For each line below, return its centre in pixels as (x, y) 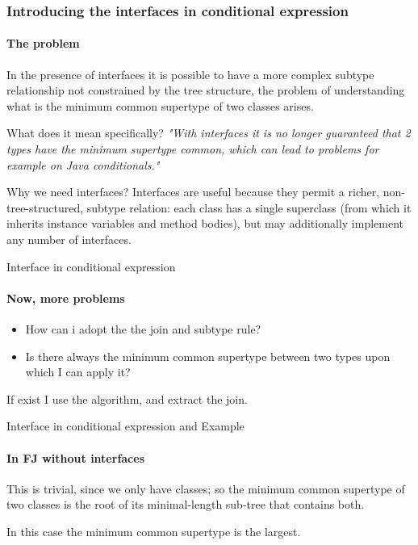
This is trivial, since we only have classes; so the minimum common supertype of (206, 488)
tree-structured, (45, 207)
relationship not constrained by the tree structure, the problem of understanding (206, 90)
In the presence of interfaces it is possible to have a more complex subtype (190, 74)
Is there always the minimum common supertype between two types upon (208, 356)
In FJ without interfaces (76, 457)
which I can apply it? (78, 372)
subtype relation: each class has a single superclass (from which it (249, 207)
